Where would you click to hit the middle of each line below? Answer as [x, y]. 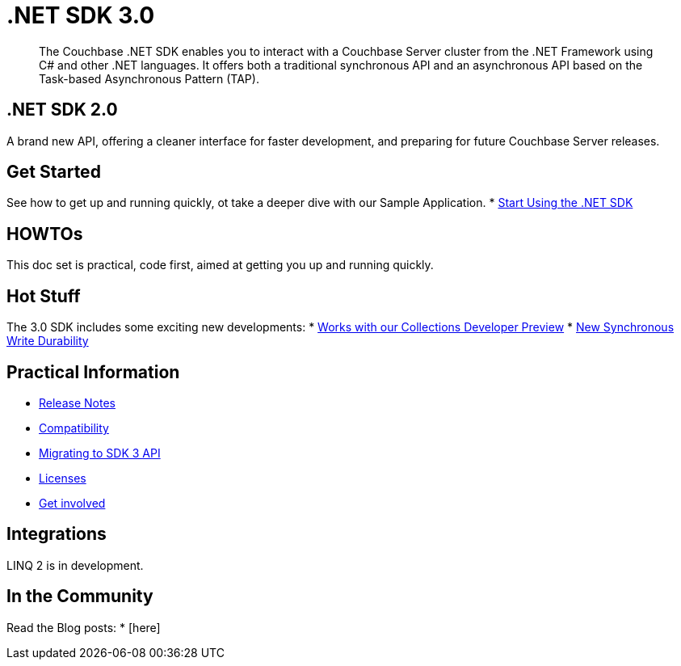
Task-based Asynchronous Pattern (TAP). [149, 78]
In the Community [80, 596]
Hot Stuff [44, 296]
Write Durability [48, 341]
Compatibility [74, 428]
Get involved [72, 503]
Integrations [57, 534]
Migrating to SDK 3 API [100, 453]
